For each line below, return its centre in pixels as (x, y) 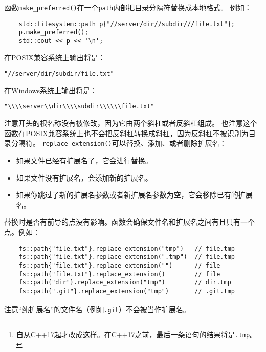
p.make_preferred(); (53, 32)
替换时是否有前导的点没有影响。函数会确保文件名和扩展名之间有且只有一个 (129, 222)
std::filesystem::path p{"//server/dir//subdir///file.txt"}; (127, 24)
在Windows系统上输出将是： (51, 90)
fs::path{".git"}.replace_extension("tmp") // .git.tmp (127, 291)
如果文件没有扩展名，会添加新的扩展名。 (84, 177)
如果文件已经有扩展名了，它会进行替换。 (84, 160)
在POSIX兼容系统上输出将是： (55, 57)
